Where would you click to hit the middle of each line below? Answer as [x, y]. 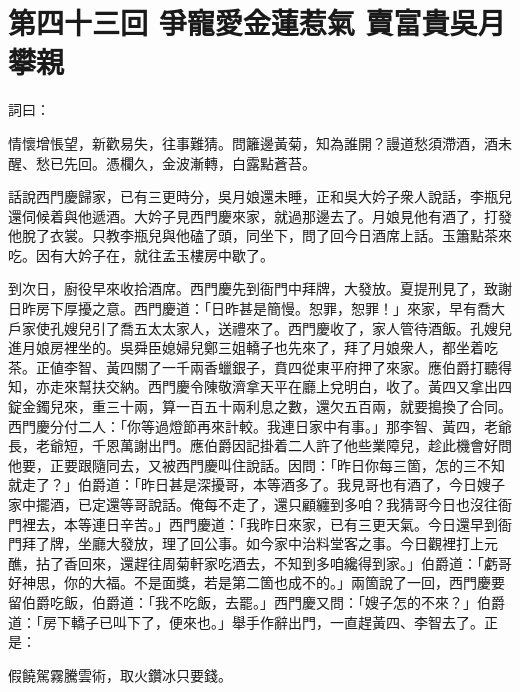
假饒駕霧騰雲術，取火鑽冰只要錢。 [120, 674]
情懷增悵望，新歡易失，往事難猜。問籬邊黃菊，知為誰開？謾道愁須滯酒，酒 [253, 142]
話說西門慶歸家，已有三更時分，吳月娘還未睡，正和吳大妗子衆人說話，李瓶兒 [260, 196]
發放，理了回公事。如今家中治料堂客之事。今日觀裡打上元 [308, 543]
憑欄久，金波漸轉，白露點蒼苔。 [210, 162]
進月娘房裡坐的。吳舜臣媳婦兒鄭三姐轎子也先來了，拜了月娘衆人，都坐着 [246, 347]
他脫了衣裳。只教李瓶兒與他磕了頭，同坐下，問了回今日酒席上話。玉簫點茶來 [260, 235]
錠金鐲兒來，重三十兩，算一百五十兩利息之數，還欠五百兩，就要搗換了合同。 [260, 406]
